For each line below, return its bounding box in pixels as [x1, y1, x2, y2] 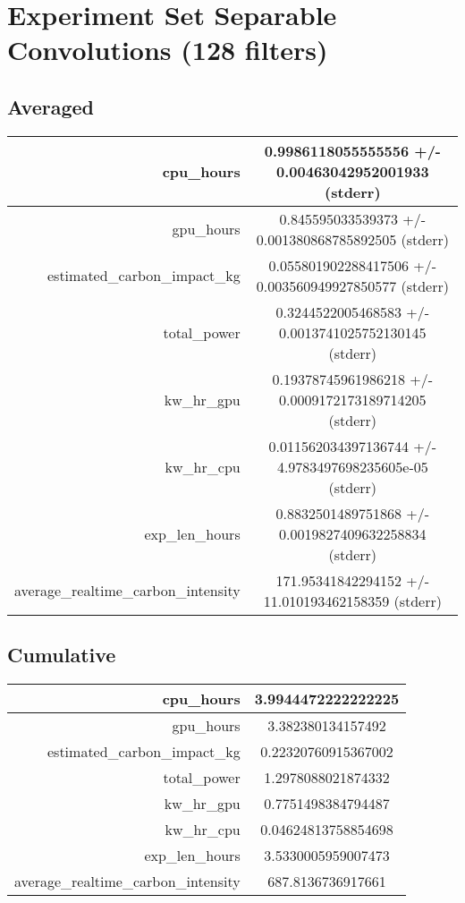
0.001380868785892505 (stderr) [256, 228, 449, 250]
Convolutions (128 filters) [7, 31, 328, 68]
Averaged [7, 92, 94, 120]
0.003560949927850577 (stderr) [256, 275, 449, 296]
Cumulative [7, 641, 116, 669]
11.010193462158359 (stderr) [263, 590, 442, 611]
